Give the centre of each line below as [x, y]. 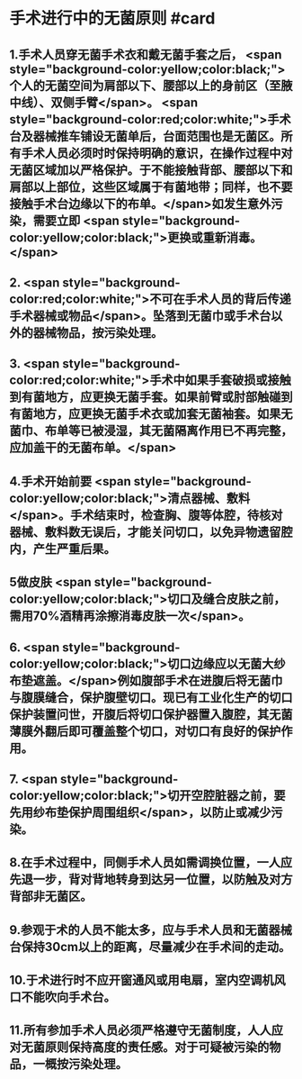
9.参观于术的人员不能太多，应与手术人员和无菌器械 [151, 930]
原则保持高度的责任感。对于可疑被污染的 [157, 1047]
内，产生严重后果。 [62, 549]
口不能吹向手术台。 [62, 997]
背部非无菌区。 [51, 897]
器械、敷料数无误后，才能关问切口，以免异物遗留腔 [151, 532]
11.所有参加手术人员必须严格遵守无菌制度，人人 [141, 1031]
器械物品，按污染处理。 [98, 333]
